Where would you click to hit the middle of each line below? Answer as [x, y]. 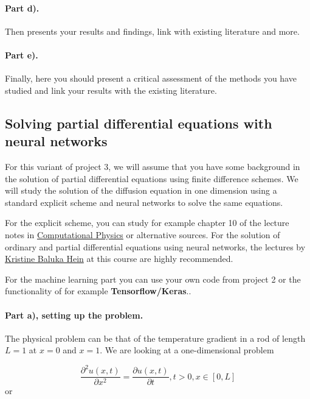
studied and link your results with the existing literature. [111, 90]
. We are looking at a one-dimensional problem [187, 350]
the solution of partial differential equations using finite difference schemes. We [152, 178]
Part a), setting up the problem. [74, 315]
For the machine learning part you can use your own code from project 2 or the [153, 279]
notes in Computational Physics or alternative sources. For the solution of [143, 234]
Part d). [22, 8]
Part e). [22, 55]
